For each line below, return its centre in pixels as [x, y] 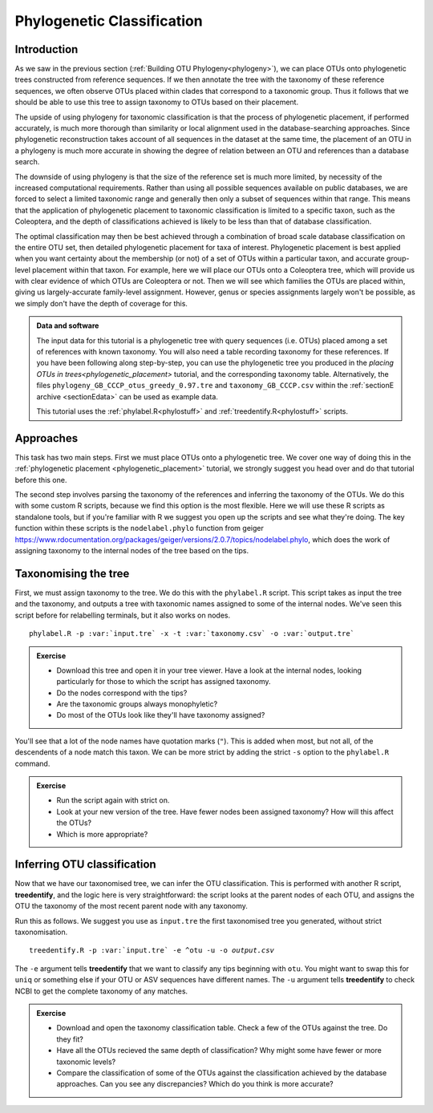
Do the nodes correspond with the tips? [122, 693]
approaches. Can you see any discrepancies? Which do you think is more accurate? [195, 1084]
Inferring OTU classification [85, 865]
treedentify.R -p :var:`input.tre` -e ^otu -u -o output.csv [152, 951]
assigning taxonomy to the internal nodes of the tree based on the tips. [132, 551]
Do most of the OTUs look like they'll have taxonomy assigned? [161, 715]
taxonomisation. [41, 932]
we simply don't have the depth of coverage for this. [101, 303]
